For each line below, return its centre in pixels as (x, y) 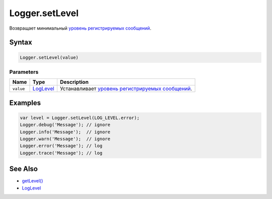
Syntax (21, 42)
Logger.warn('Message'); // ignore (65, 139)
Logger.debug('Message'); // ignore (65, 125)
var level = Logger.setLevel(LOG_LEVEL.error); (80, 118)
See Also (23, 169)
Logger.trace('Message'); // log (61, 153)
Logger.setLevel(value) (49, 57)
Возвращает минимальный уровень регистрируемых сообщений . (80, 28)
